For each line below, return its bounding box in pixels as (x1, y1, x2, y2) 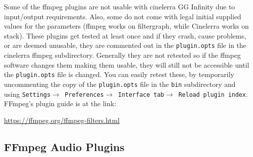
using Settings (4, 88, 51, 99)
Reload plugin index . (178, 88, 248, 99)
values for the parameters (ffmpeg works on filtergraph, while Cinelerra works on (4, 21, 249, 31)
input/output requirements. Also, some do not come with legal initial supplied (4, 11, 242, 21)
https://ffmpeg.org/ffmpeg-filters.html (4, 115, 120, 125)
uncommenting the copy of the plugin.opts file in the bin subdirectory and (4, 78, 236, 89)
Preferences (64, 91, 104, 98)
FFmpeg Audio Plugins (4, 139, 125, 154)
